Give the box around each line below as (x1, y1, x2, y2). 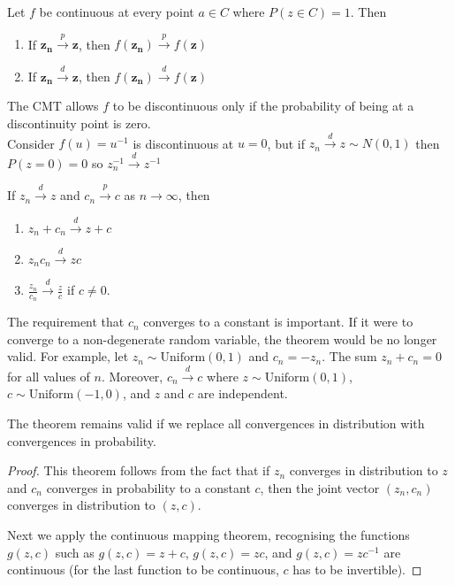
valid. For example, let (7, 347, 129, 366)
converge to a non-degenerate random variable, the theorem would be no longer (7, 329, 437, 348)
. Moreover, (101, 366, 163, 385)
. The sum (322, 347, 377, 366)
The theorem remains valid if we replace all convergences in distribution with (7, 414, 425, 433)
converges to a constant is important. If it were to (143, 312, 413, 331)
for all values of (7, 366, 90, 385)
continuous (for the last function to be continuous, (7, 560, 279, 579)
